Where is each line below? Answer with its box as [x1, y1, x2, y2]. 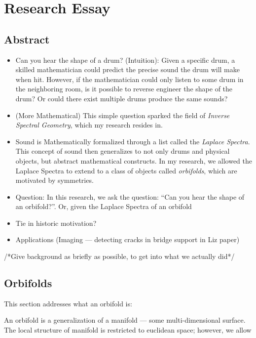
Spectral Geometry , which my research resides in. [15, 120, 163, 130]
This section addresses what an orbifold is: [4, 298, 132, 308]
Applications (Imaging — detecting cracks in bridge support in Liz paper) [15, 234, 240, 245]
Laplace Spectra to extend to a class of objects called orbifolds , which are [15, 165, 237, 175]
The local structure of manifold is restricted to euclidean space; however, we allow [4, 325, 252, 335]
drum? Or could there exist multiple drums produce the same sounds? [15, 93, 228, 103]
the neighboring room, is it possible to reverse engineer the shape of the [15, 84, 233, 94]
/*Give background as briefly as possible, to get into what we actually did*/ [4, 251, 235, 261]
